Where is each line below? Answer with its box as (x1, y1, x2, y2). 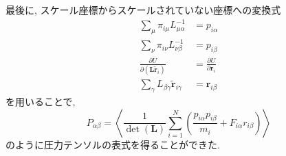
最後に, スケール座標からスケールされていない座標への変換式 (5, 3, 281, 16)
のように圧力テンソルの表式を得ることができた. (5, 137, 220, 151)
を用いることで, (5, 94, 76, 109)
